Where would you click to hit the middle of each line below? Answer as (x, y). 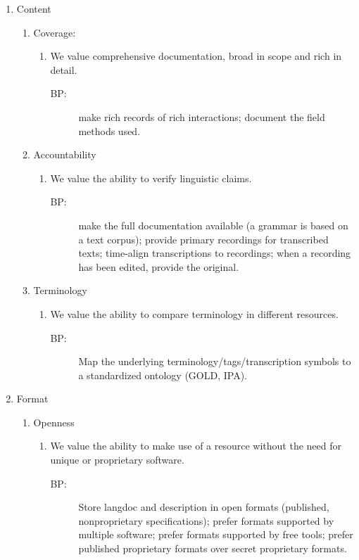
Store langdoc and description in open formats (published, (204, 507)
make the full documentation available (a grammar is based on (213, 225)
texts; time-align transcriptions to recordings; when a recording (215, 253)
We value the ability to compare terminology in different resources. (194, 313)
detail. (64, 69)
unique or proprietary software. (117, 460)
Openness (54, 422)
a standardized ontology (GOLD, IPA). (163, 375)
